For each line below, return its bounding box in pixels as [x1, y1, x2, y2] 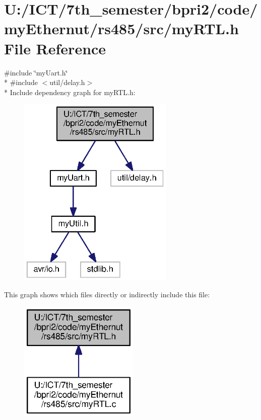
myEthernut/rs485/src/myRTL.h [4, 18, 239, 39]
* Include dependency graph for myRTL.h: [4, 87, 136, 97]
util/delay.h [49, 77, 85, 88]
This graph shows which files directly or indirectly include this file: [4, 289, 210, 300]
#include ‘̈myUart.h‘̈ [4, 67, 68, 77]
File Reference [4, 38, 106, 58]
